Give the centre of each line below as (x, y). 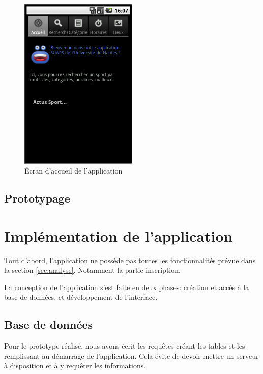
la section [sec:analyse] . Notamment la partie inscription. (92, 270)
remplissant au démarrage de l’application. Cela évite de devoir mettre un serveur (131, 355)
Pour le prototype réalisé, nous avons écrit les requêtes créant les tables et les (125, 346)
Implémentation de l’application (119, 235)
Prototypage (37, 198)
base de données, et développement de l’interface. (81, 297)
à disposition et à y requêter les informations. (75, 366)
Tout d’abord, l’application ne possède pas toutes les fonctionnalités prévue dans (130, 260)
